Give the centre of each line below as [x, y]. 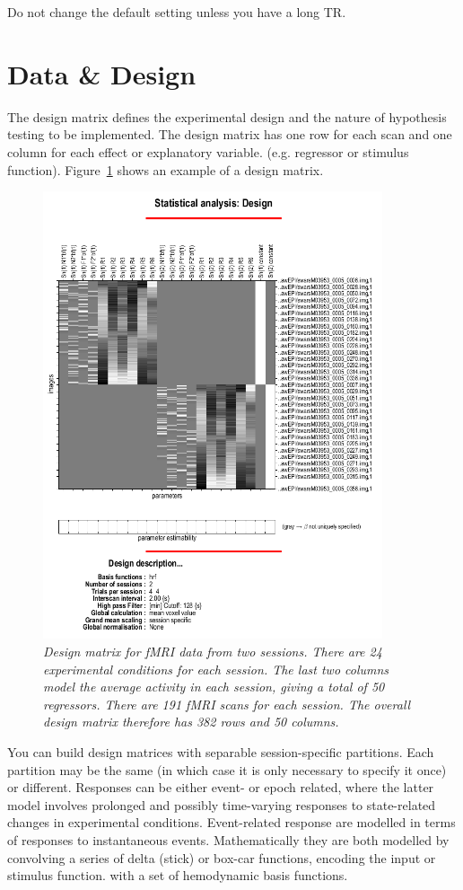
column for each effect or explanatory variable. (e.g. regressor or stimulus [208, 151]
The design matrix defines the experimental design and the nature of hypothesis [227, 116]
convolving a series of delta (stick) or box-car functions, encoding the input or [222, 857]
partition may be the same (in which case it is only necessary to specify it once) [227, 769]
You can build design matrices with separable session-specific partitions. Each [221, 751]
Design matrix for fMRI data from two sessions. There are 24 [213, 652]
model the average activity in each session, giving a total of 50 [214, 687]
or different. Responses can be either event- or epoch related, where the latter [221, 787]
